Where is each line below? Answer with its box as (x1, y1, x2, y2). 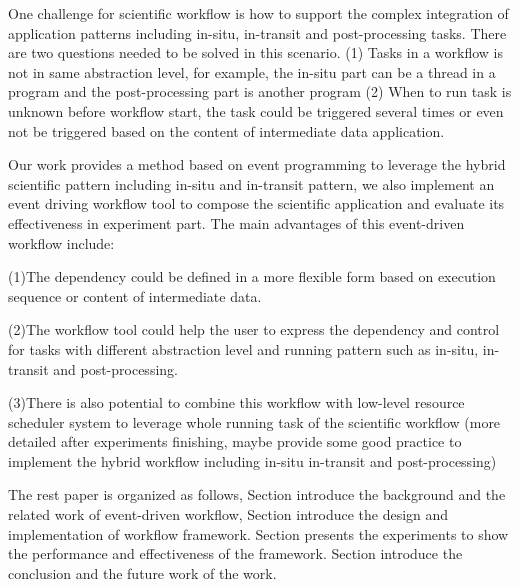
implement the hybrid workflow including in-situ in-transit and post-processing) (8, 450, 497, 471)
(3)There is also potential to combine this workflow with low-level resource (8, 392, 465, 413)
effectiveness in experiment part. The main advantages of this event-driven (8, 212, 465, 233)
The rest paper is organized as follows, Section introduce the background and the (8, 484, 506, 505)
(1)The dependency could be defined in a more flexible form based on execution (8, 266, 496, 287)
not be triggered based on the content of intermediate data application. (8, 120, 445, 141)
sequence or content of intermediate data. (8, 285, 262, 306)
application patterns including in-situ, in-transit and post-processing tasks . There (8, 22, 507, 43)
